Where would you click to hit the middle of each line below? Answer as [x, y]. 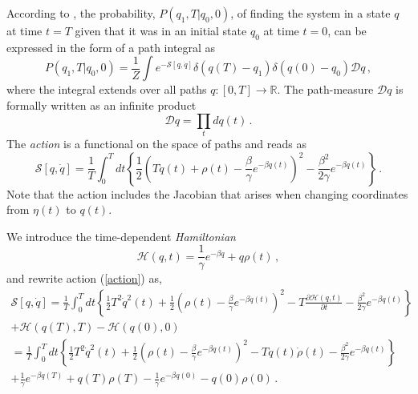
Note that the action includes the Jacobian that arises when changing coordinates [207, 193]
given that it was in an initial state [161, 30]
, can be [347, 30]
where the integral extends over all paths [107, 89]
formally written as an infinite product [101, 105]
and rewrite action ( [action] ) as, [84, 278]
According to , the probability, [81, 13]
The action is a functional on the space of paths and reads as [156, 143]
